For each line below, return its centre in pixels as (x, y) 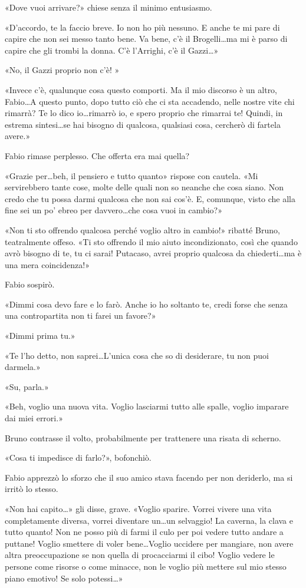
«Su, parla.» (27, 386)
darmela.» (23, 367)
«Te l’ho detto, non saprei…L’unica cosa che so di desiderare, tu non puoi (137, 355)
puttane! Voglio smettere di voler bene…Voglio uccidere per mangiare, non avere (149, 543)
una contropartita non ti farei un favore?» (80, 316)
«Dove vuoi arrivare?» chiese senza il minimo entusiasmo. (108, 7)
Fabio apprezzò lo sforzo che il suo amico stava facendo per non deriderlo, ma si (149, 477)
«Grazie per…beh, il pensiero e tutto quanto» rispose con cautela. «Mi (131, 175)
